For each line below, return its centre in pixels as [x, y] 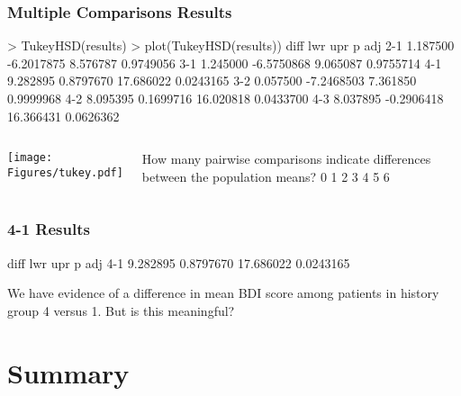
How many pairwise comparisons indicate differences [286, 159]
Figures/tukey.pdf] [65, 172]
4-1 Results [49, 229]
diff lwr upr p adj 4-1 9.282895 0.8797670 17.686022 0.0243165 [179, 262]
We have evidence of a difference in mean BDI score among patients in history [223, 293]
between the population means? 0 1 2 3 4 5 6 [266, 176]
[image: [30, 158]
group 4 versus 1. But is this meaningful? [121, 310]
